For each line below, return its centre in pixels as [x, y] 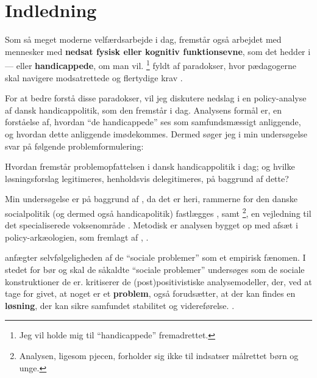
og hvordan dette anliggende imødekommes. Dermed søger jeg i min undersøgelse [156, 133]
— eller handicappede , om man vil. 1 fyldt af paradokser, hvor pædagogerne [151, 64]
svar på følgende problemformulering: [74, 146]
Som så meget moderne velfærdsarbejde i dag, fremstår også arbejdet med [143, 39]
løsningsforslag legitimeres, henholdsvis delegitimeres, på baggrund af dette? [147, 178]
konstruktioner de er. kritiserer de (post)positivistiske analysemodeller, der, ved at [158, 281]
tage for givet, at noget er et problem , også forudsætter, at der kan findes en [150, 293]
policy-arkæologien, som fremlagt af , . [77, 237]
